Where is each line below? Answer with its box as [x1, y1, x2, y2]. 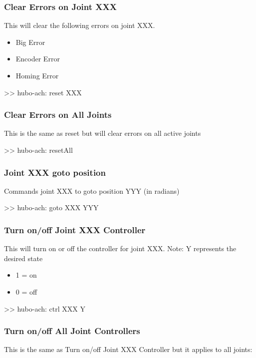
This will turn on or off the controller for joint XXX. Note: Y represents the [4, 243, 237, 254]
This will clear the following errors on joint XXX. [4, 20, 155, 30]
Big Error [15, 36, 45, 47]
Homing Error [15, 70, 59, 80]
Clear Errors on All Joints [4, 108, 112, 121]
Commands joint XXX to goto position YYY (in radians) [4, 185, 180, 196]
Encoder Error [15, 53, 60, 64]
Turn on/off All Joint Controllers [4, 325, 140, 337]
